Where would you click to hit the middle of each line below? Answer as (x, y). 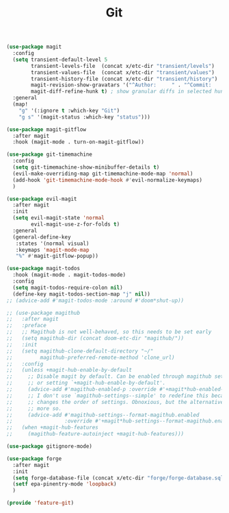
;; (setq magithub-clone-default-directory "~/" (80, 351)
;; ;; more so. (34, 408)
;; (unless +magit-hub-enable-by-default (69, 370)
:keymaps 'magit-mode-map (52, 250)
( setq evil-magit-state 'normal (59, 218)
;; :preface (27, 326)
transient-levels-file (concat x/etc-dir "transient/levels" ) (123, 66)
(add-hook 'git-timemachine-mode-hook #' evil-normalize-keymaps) (108, 180)
